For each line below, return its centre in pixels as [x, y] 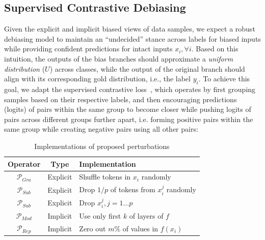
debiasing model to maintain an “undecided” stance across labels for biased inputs [132, 38]
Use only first [100, 215]
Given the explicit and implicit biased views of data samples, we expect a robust [130, 29]
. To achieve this [224, 79]
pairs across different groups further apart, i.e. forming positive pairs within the [129, 119]
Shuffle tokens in [105, 177]
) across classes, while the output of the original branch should [147, 68]
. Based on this [215, 49]
